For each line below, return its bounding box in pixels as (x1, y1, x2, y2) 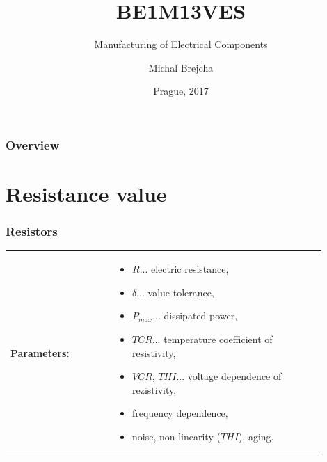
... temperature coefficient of (152, 331, 273, 346)
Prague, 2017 (153, 83, 209, 98)
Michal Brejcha (148, 60, 214, 74)
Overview (6, 136, 60, 153)
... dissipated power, (152, 308, 238, 323)
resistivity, (131, 345, 176, 360)
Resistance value (6, 180, 167, 208)
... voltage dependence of (176, 369, 282, 383)
